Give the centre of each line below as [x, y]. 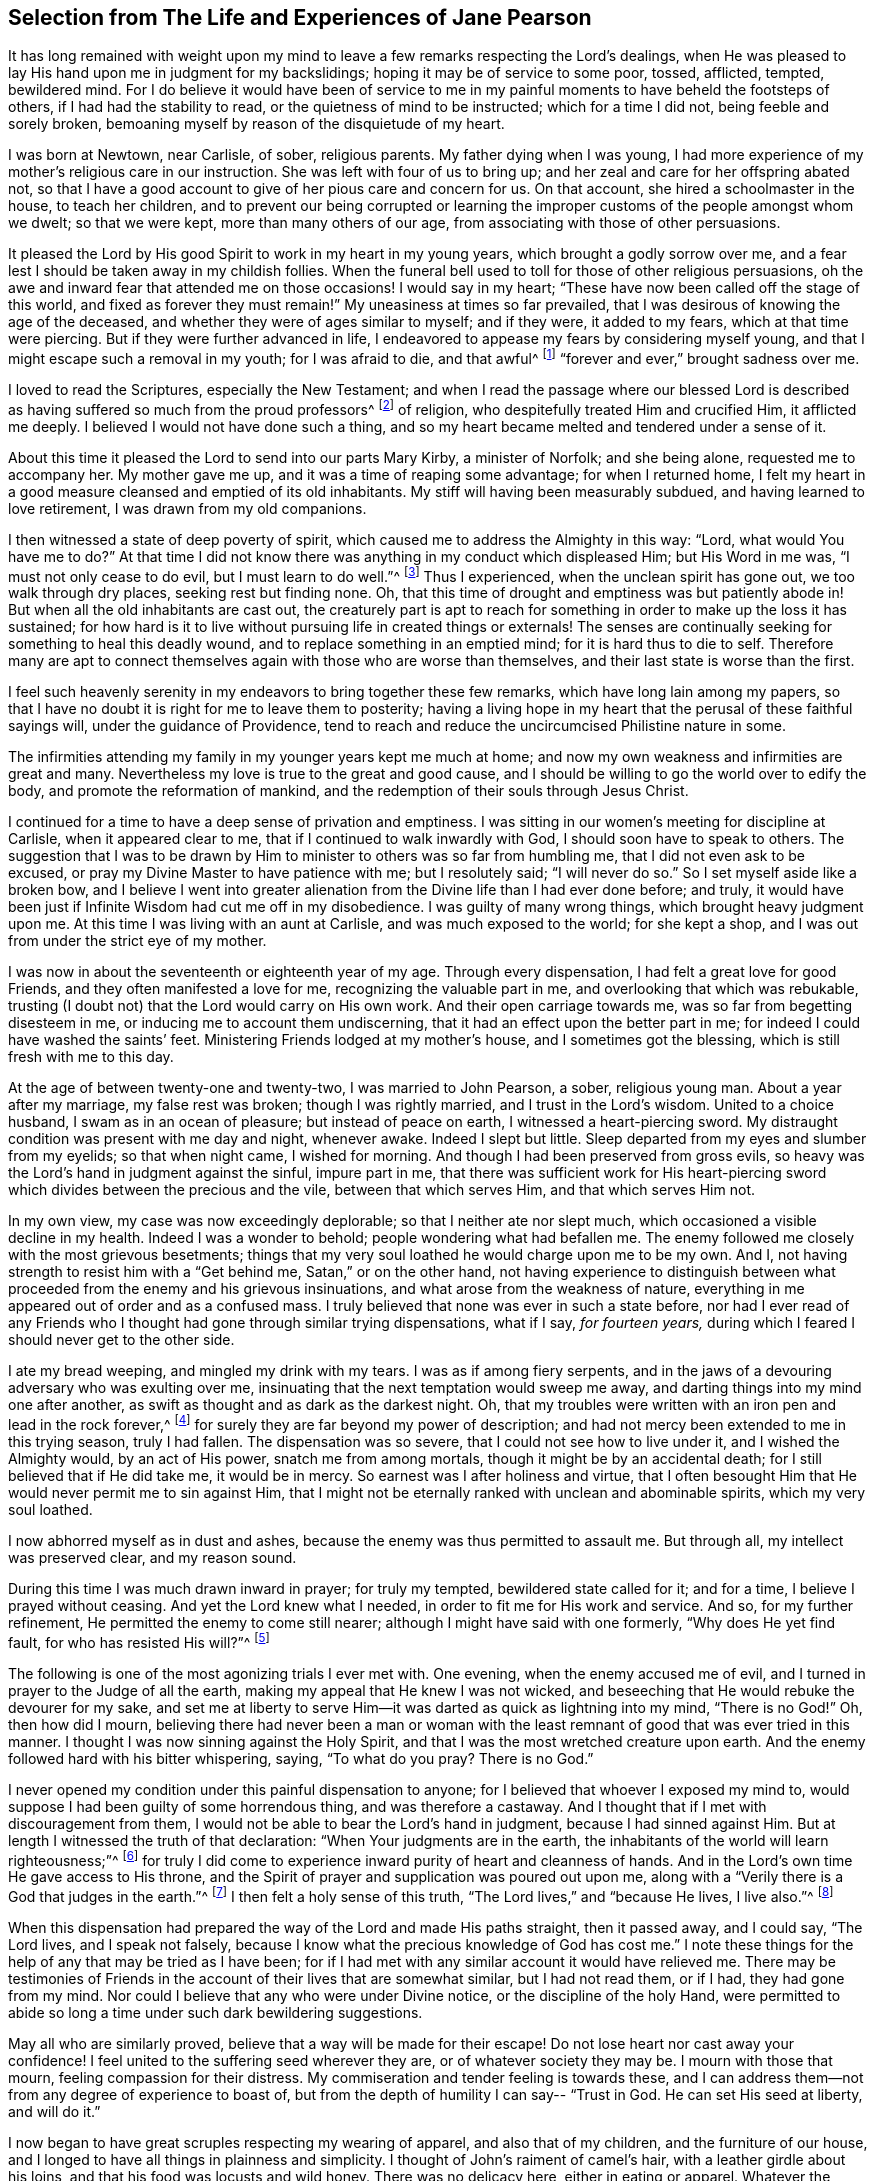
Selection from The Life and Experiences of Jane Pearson [300, 17]
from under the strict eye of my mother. [137, 941]
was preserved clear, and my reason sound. [152, 1558]
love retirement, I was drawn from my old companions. [187, 508]
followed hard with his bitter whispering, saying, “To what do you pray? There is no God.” [301, 1758]
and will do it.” [54, 2112]
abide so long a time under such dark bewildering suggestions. [215, 2013]
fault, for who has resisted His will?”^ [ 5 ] [139, 1641]
